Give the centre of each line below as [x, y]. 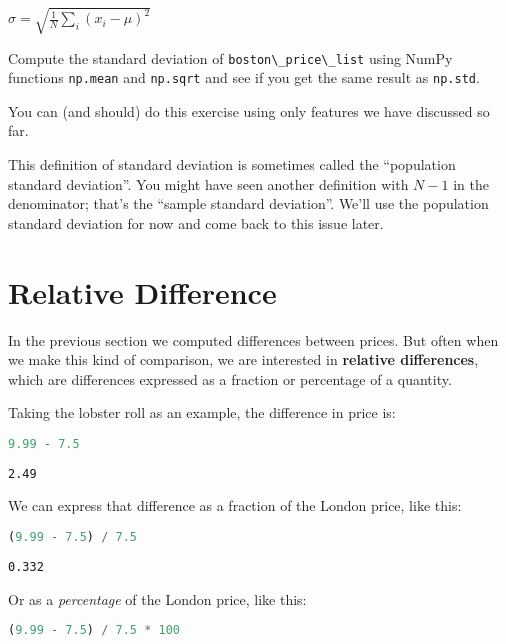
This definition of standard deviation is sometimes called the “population [232, 164]
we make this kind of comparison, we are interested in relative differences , [243, 359]
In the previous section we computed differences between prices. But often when [253, 339]
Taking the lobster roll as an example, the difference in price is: [202, 412]
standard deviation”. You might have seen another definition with [208, 183]
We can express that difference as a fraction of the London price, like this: [235, 505]
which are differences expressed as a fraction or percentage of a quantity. [230, 378]
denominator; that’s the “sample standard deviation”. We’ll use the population [248, 203]
